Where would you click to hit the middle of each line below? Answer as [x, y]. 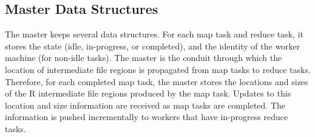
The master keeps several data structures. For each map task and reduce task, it [154, 34]
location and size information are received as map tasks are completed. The [145, 105]
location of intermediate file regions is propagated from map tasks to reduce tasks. [158, 69]
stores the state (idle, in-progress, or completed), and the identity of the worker [153, 46]
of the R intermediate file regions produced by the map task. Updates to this [148, 93]
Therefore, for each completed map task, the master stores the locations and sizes [157, 81]
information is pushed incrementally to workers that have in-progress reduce [147, 117]
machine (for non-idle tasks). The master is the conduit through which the [144, 58]
